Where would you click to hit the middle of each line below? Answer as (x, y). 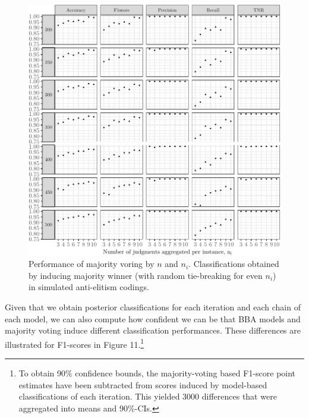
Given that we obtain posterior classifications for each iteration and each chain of (153, 307)
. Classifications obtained (234, 264)
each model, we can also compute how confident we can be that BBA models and (153, 318)
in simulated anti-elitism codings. (89, 287)
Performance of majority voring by (92, 264)
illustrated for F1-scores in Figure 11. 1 (75, 343)
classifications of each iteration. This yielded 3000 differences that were (148, 396)
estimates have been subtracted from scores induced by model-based (143, 384)
